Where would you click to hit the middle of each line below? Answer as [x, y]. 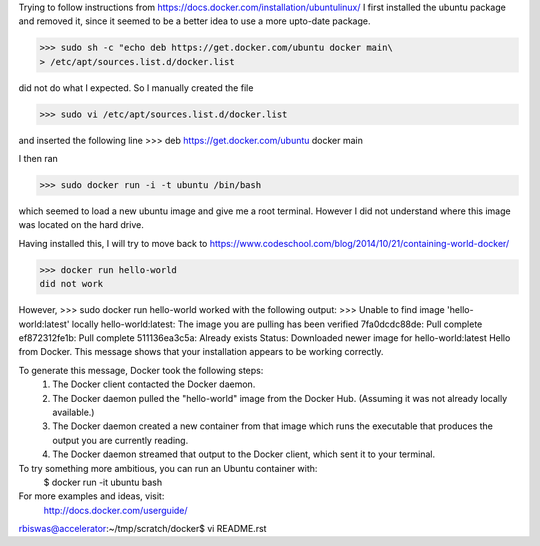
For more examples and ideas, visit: [91, 496]
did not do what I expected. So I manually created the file [136, 87]
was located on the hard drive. [81, 225]
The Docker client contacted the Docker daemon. [154, 384]
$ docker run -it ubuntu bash [103, 482]
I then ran [38, 159]
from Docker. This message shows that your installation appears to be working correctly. [201, 352]
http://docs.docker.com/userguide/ [116, 510]
